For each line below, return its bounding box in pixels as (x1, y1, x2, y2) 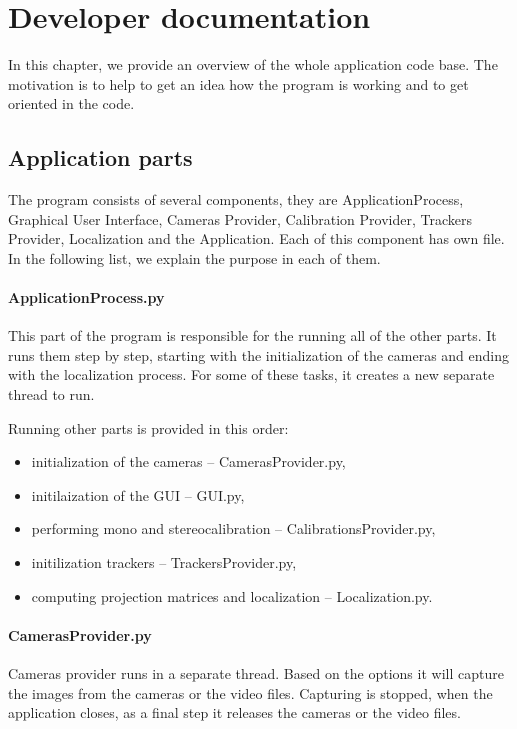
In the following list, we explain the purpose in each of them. (8, 247, 381, 268)
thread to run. (8, 384, 95, 405)
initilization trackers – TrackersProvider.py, (31, 552, 297, 573)
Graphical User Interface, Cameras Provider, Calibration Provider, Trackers (8, 208, 472, 229)
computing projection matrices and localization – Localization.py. (31, 585, 433, 606)
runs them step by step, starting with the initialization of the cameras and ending (8, 344, 510, 365)
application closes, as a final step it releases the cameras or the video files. (8, 702, 461, 723)
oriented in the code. (8, 93, 135, 114)
